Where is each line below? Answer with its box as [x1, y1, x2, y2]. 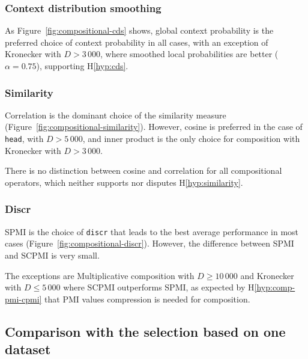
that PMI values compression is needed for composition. [44, 292, 250, 305]
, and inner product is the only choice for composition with [82, 132, 300, 144]
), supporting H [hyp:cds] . [36, 60, 128, 72]
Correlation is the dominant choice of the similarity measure [5, 108, 226, 121]
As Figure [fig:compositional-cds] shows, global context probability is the [5, 24, 274, 37]
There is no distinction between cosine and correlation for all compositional [5, 164, 282, 177]
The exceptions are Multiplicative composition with [5, 269, 195, 281]
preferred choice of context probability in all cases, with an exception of [5, 35, 268, 48]
